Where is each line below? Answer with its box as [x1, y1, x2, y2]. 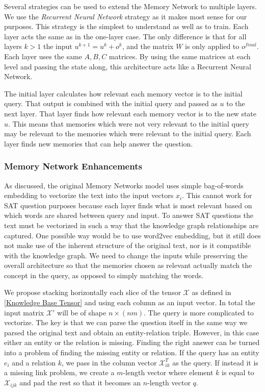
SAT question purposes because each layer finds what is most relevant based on [4, 200, 252, 210]
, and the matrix [122, 41, 174, 52]
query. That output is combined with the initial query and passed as [4, 98, 218, 109]
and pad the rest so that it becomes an [19, 377, 141, 387]
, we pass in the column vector [61, 357, 157, 367]
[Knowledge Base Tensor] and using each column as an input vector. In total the [4, 297, 255, 308]
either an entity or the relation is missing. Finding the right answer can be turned [4, 337, 260, 348]
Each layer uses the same [4, 51, 82, 61]
